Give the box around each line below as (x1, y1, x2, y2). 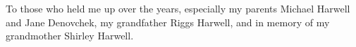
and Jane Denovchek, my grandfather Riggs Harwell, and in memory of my (6, 15, 330, 29)
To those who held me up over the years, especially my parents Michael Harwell (6, 1, 350, 15)
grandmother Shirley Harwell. (6, 28, 134, 43)
